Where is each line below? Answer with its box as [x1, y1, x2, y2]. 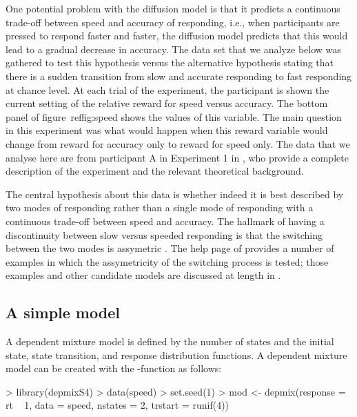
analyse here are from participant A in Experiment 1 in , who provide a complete [6, 150, 349, 164]
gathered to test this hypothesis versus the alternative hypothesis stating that [6, 55, 334, 70]
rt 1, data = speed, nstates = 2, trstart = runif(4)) [6, 398, 229, 412]
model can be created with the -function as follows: [6, 361, 222, 376]
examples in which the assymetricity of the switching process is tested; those [6, 254, 329, 269]
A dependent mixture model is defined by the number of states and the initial [6, 334, 334, 349]
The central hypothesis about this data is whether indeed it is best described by [6, 186, 344, 201]
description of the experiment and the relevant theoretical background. [6, 164, 304, 178]
